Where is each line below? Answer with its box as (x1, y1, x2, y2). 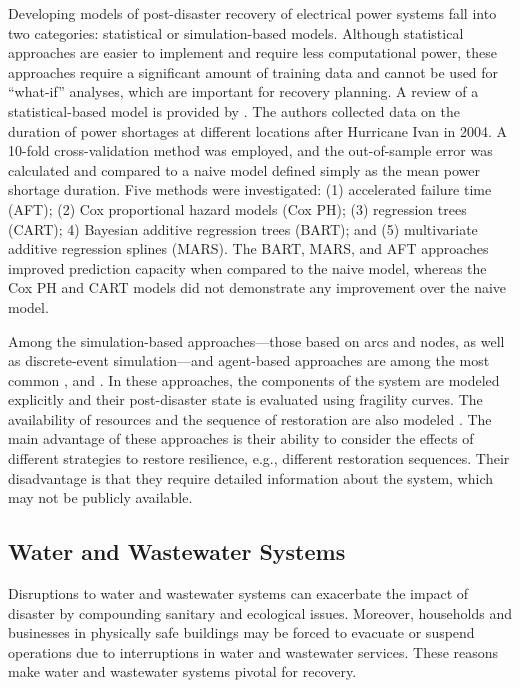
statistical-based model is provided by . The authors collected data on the (8, 100, 460, 121)
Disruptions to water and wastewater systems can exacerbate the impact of (8, 583, 469, 604)
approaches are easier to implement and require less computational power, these (8, 42, 498, 63)
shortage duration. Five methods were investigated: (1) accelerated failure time (8, 179, 492, 200)
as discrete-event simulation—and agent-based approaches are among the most (8, 350, 490, 371)
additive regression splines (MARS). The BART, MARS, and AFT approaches (8, 238, 489, 259)
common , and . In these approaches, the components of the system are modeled (8, 369, 500, 390)
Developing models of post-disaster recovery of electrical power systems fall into (8, 3, 497, 23)
